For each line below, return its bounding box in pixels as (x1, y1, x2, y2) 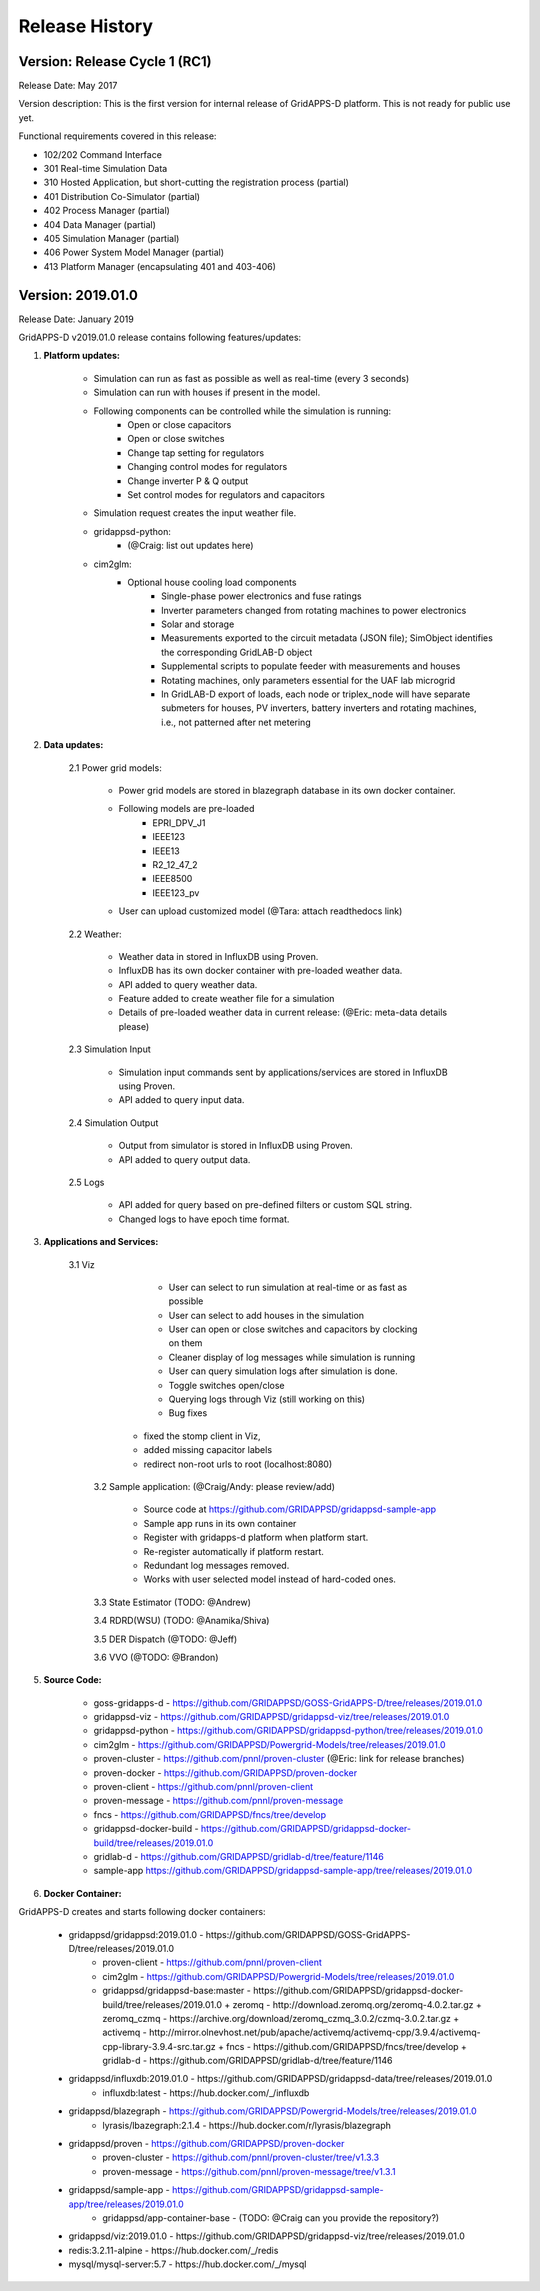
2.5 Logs (68, 1176, 105, 1188)
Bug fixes (168, 1407, 208, 1419)
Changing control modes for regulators (127, 461, 288, 473)
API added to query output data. (118, 1153, 251, 1165)
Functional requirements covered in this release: (18, 130, 217, 142)
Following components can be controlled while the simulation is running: (93, 405, 392, 417)
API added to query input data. (118, 1094, 245, 1106)
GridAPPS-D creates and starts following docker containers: (18, 1906, 266, 1918)
